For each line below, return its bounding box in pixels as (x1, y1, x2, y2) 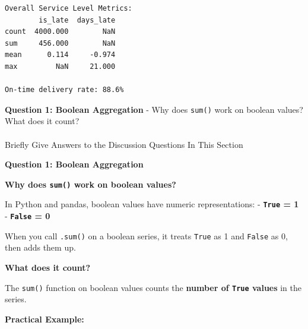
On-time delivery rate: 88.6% (5, 86, 124, 94)
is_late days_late (39, 15, 116, 24)
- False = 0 (5, 210, 50, 222)
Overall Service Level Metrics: (5, 4, 132, 12)
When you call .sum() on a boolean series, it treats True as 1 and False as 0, (5, 229, 288, 242)
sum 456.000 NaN (5, 39, 116, 48)
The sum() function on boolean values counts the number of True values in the (5, 281, 302, 293)
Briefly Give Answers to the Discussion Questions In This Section (5, 138, 243, 150)
